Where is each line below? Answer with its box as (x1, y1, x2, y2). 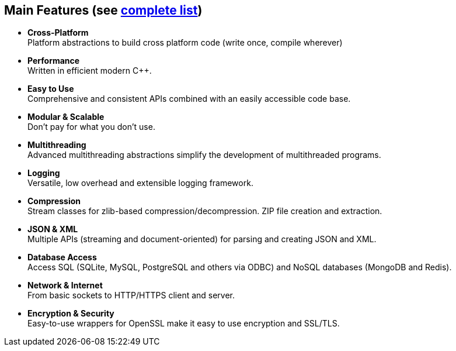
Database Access (27, 252, 97, 263)
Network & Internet (27, 280, 103, 291)
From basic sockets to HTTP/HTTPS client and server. (27, 290, 235, 301)
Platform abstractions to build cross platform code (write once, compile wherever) (27, 37, 343, 48)
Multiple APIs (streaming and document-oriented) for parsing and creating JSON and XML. (27, 234, 377, 245)
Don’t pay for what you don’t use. (27, 122, 155, 132)
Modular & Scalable (27, 112, 105, 122)
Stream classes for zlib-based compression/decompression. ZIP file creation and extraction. (27, 206, 382, 216)
